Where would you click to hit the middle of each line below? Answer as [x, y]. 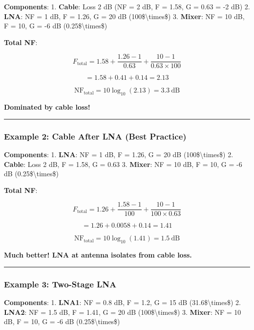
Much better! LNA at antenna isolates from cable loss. [98, 255]
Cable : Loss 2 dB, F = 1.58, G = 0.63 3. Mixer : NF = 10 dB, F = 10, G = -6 [123, 164]
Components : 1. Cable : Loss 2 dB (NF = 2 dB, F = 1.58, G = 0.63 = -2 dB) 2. [127, 6]
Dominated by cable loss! [47, 107]
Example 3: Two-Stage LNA [60, 284]
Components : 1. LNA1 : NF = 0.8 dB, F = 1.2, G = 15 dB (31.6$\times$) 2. [122, 302]
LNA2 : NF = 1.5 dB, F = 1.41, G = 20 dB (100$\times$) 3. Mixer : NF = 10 [123, 312]
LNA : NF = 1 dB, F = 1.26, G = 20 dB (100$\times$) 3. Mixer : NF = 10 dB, [124, 16]
